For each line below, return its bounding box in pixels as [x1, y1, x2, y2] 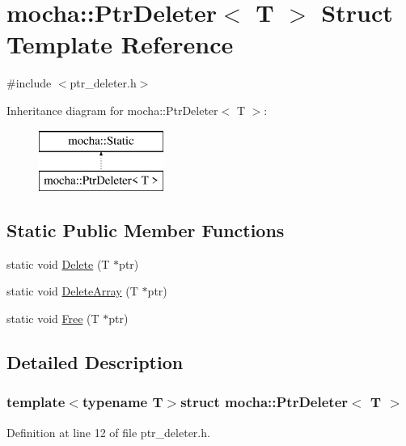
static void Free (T [6, 310, 99, 327]
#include [6, 74, 52, 91]
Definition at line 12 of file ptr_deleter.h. [6, 423, 210, 440]
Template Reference [6, 28, 234, 61]
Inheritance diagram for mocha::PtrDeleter [6, 101, 218, 118]
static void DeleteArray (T [6, 282, 138, 299]
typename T [82, 392, 163, 412]
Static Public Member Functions [6, 218, 285, 243]
